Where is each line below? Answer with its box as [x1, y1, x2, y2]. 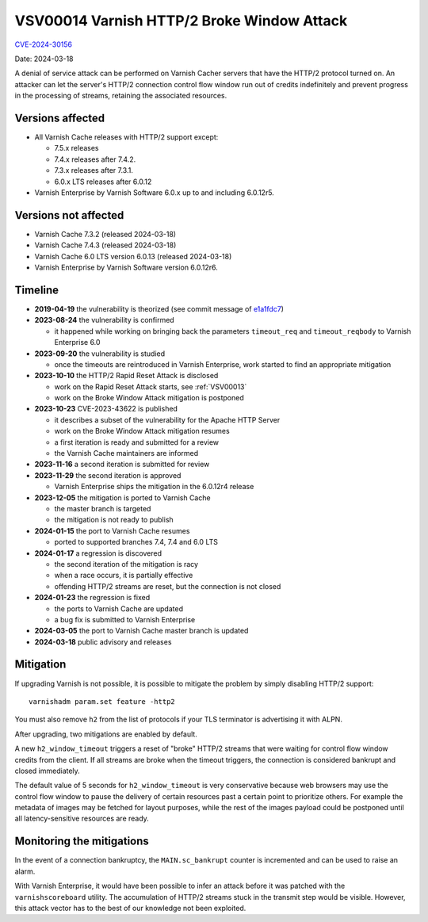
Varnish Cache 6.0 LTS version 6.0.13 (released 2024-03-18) [34, 251, 232, 261]
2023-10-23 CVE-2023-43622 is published [34, 404, 178, 414]
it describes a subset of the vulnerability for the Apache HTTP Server [54, 415, 281, 424]
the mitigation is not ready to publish [54, 515, 174, 525]
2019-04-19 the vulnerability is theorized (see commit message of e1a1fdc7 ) [34, 304, 285, 313]
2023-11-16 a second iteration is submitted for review [34, 460, 210, 469]
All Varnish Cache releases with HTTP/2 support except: [34, 132, 219, 142]
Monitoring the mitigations [14, 835, 150, 848]
